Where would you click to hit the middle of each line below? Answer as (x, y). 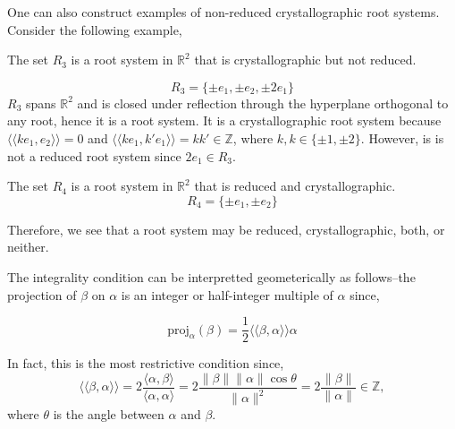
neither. (28, 247)
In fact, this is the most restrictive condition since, (146, 363)
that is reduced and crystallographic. (295, 186)
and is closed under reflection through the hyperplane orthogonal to (263, 103)
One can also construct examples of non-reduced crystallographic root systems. (223, 12)
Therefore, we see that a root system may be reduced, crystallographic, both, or (226, 229)
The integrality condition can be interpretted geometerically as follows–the (211, 276)
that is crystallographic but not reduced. (305, 60)
